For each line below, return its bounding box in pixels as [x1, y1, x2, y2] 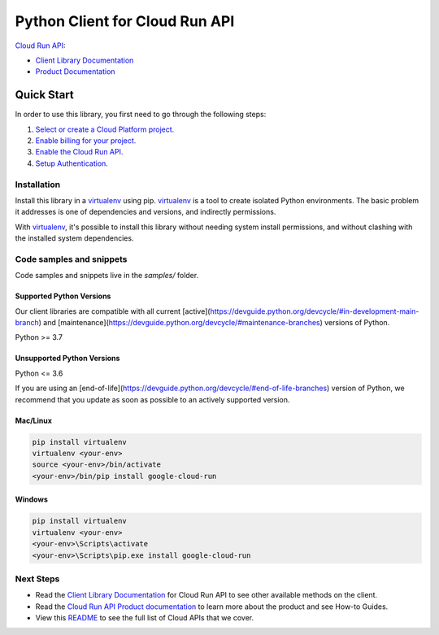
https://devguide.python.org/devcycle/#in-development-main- [210, 306, 419, 316]
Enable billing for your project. [35, 136, 137, 146]
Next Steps [15, 573, 60, 585]
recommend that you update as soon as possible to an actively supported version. [15, 394, 290, 404]
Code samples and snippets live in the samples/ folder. [15, 271, 199, 281]
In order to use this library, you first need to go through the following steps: [15, 110, 267, 120]
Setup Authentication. [35, 159, 109, 168]
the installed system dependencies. [15, 233, 134, 243]
